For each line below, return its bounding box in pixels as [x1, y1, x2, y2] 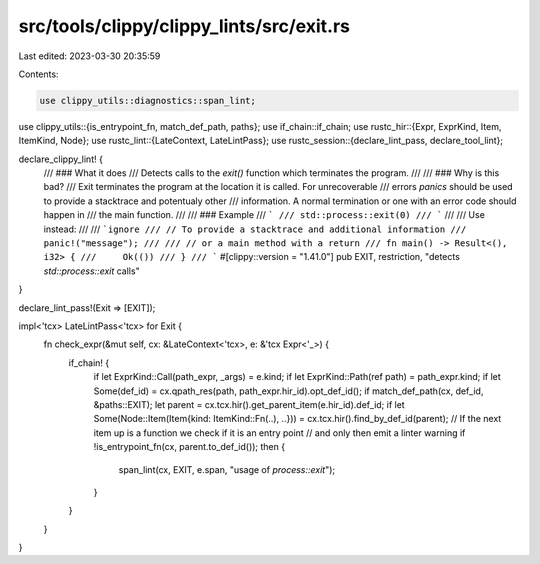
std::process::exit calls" [43, 265, 140, 277]
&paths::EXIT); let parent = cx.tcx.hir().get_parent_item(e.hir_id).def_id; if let [93, 398, 405, 410]
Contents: [18, 68, 59, 80]
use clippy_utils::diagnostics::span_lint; [39, 95, 257, 106]
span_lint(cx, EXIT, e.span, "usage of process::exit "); [118, 463, 336, 475]
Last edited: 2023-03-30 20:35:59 [18, 50, 161, 62]
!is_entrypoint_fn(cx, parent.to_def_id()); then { [93, 441, 285, 453]
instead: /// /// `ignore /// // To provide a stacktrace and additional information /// [43, 223, 467, 235]
